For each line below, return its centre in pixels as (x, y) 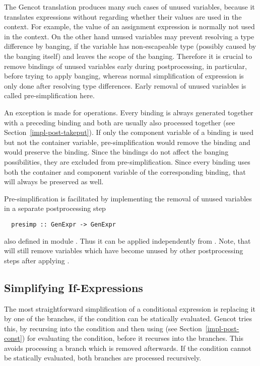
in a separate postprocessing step (55, 208)
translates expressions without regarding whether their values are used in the (123, 16)
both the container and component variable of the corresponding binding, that (125, 171)
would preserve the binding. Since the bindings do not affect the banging (116, 152)
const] (13, 338)
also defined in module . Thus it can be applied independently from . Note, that (127, 240)
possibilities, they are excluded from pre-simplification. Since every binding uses (127, 161)
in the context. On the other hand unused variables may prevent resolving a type (129, 36)
